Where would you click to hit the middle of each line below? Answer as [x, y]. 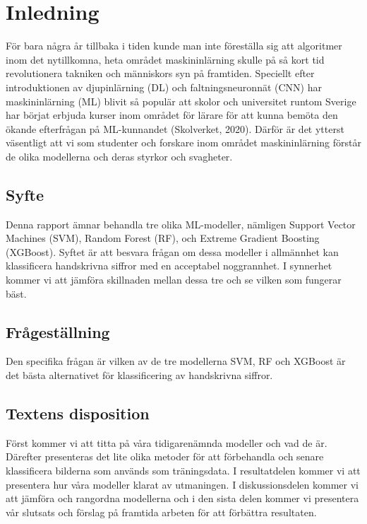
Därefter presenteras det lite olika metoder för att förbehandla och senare [165, 456]
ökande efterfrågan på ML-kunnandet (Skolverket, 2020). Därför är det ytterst [175, 128]
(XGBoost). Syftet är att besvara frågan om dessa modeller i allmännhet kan [172, 251]
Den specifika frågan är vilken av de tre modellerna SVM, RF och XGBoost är [176, 361]
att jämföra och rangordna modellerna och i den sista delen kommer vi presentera [182, 498]
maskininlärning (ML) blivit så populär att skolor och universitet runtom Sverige [181, 101]
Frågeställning [58, 331]
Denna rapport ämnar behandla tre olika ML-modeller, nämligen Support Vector [181, 224]
